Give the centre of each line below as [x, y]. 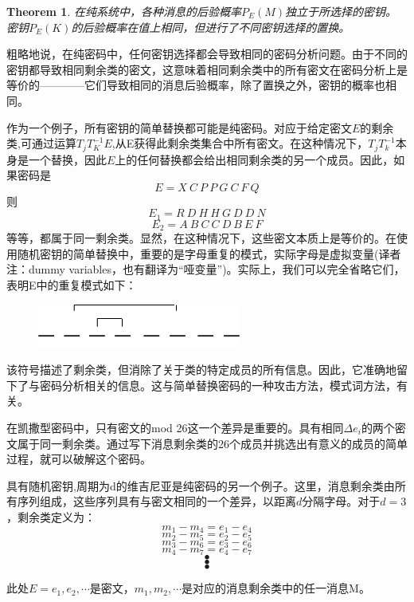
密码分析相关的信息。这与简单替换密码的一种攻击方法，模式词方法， [218, 385]
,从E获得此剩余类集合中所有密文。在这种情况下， [240, 143]
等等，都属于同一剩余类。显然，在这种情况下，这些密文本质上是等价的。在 [201, 238]
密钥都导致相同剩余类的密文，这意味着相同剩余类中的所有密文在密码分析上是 [207, 69]
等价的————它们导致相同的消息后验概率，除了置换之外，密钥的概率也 [196, 85]
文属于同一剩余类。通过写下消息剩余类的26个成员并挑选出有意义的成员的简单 [207, 443]
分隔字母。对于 [341, 501]
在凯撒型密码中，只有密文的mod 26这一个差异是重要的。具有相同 [175, 428]
